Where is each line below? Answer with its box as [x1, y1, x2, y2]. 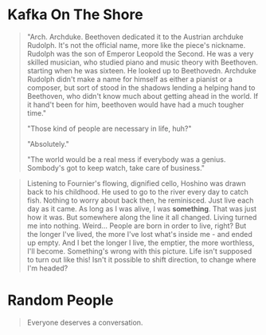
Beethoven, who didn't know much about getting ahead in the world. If [26, 91, 259, 100]
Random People [7, 291, 114, 309]
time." [26, 108, 47, 117]
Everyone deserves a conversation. [26, 317, 143, 327]
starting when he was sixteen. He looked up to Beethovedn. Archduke [26, 65, 256, 75]
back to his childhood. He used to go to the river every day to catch [26, 187, 248, 196]
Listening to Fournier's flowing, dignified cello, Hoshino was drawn [26, 178, 246, 188]
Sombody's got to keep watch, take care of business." [26, 163, 205, 172]
